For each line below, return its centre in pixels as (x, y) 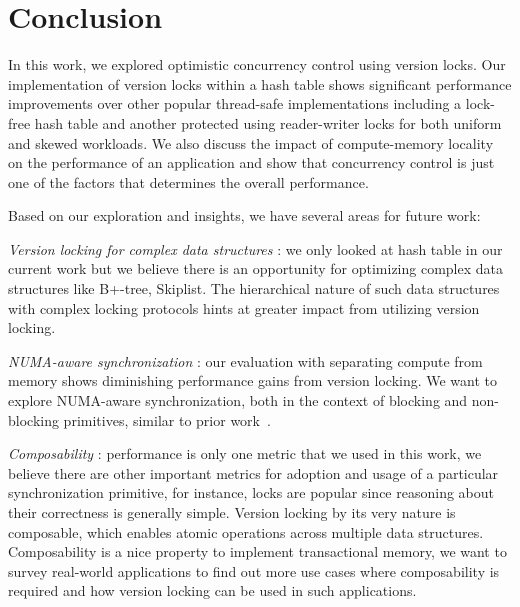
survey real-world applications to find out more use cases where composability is (254, 570)
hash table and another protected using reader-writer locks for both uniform (268, 122)
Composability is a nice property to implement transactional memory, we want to (257, 551)
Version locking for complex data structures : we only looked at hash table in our (255, 248)
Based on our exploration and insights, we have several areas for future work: (244, 215)
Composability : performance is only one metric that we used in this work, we (245, 453)
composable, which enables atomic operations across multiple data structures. (246, 531)
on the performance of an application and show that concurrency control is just (251, 162)
